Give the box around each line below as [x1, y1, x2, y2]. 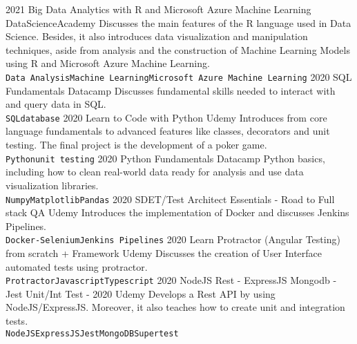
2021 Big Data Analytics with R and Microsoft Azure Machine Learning [6, 2, 311, 16]
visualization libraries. [6, 178, 99, 192]
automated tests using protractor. [6, 259, 148, 274]
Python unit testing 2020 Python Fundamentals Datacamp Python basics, [6, 151, 325, 165]
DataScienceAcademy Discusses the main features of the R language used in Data [6, 15, 351, 30]
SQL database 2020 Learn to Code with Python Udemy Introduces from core [6, 110, 327, 124]
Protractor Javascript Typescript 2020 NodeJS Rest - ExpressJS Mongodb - [6, 273, 337, 287]
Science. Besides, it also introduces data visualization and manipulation [6, 29, 308, 44]
